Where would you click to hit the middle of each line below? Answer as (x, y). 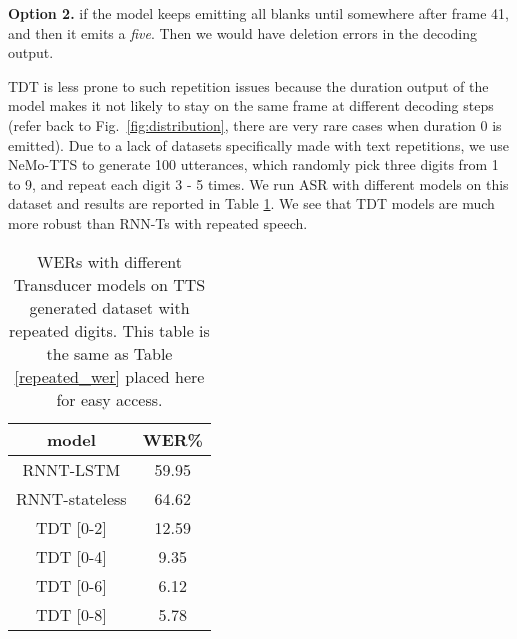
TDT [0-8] (71, 614)
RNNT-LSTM (71, 469)
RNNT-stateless (71, 498)
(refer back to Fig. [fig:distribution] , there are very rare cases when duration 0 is (255, 124)
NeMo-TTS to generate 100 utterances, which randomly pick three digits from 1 (253, 164)
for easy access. (109, 399)
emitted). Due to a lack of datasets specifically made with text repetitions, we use (259, 144)
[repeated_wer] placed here (109, 376)
